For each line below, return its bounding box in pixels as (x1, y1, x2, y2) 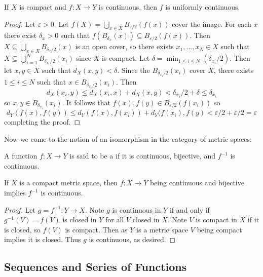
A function (4, 150, 37, 161)
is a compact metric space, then (19, 177, 118, 188)
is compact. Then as (65, 224, 128, 234)
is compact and (19, 2, 66, 12)
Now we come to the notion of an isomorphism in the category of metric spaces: (4, 133, 252, 144)
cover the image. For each (172, 18, 251, 29)
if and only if (169, 204, 210, 215)
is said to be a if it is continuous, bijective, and (69, 150, 215, 161)
